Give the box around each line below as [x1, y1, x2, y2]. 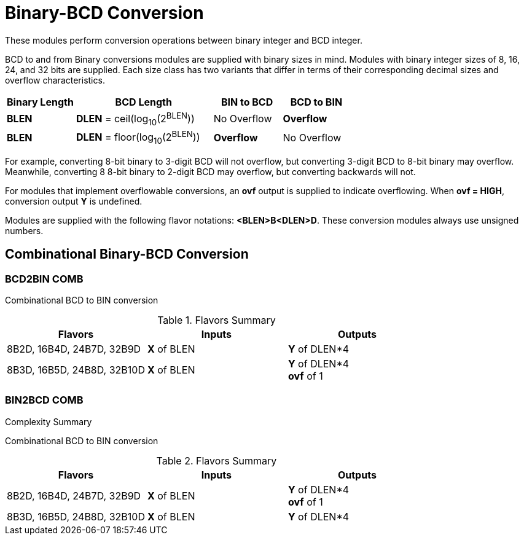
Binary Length [7, 95, 74, 108]
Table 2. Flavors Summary [156, 454, 277, 467]
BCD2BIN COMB [5, 272, 84, 285]
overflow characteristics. [5, 74, 105, 85]
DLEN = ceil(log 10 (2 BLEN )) [76, 110, 195, 127]
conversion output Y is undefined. [5, 195, 143, 206]
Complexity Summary [5, 416, 92, 427]
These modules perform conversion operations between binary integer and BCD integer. [5, 34, 362, 45]
